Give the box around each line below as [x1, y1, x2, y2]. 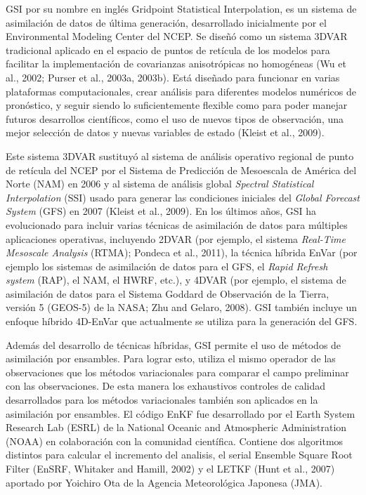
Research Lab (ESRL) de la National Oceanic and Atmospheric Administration [6, 420, 347, 435]
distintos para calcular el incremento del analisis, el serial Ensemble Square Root [6, 447, 353, 462]
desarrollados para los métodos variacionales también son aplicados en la [6, 392, 318, 407]
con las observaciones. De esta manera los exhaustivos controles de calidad [6, 378, 326, 393]
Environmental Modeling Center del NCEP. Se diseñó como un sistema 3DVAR [6, 29, 348, 44]
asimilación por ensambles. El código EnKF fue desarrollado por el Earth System [6, 406, 355, 421]
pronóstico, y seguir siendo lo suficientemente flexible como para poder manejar [6, 98, 348, 112]
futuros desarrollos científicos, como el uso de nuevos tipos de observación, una [6, 111, 344, 126]
